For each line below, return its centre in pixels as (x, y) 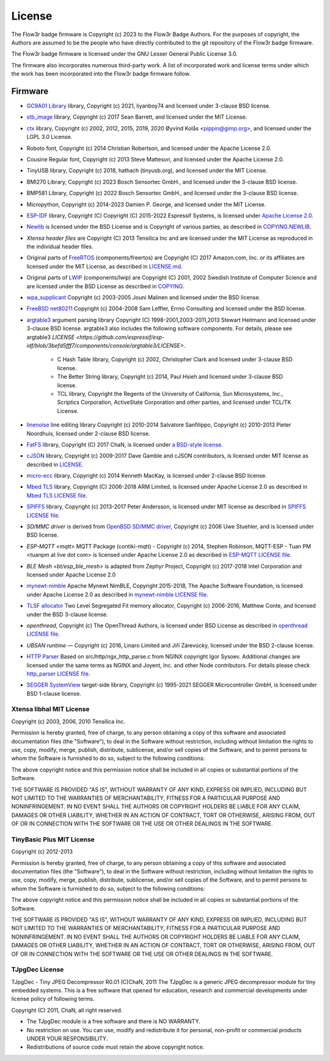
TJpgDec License (38, 970)
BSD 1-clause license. (54, 693)
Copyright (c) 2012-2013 (42, 852)
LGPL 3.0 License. (50, 137)
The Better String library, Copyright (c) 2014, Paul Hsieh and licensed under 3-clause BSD (170, 377)
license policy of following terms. (53, 999)
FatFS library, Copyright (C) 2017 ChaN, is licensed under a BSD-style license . (125, 444)
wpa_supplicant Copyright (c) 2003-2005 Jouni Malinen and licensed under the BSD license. (144, 297)
